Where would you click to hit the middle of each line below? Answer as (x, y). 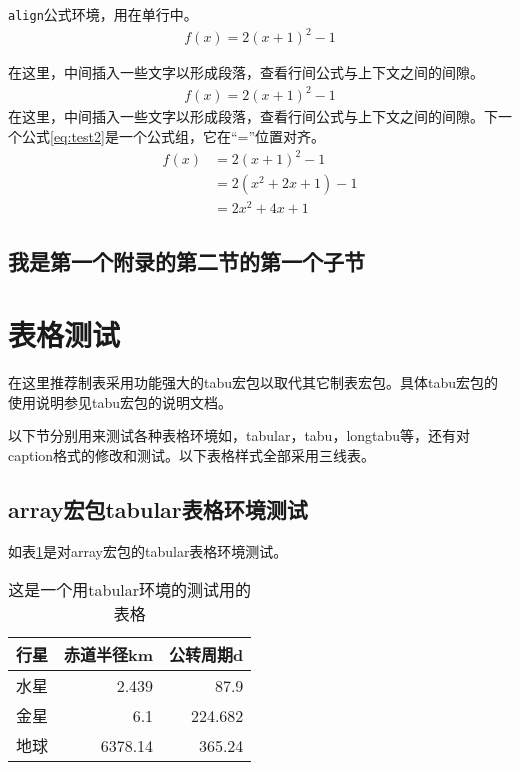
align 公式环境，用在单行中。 (103, 14)
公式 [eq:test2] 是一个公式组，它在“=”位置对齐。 (173, 135)
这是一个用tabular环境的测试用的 (130, 590)
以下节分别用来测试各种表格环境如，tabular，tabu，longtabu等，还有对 (239, 435)
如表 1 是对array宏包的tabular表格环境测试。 (148, 550)
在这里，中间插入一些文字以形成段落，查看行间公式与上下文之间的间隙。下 (253, 116)
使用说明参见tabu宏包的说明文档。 (120, 401)
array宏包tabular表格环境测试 (158, 508)
